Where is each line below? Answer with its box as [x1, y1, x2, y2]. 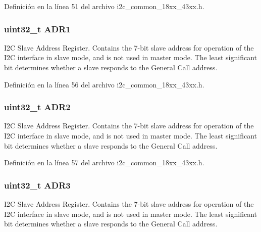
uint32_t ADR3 [4, 178, 71, 191]
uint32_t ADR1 [4, 22, 71, 35]
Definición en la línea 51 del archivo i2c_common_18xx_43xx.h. [4, 1, 204, 11]
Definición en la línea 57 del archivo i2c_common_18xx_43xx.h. [4, 157, 204, 168]
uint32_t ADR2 [4, 101, 71, 113]
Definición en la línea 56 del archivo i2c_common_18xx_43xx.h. [4, 79, 204, 89]
